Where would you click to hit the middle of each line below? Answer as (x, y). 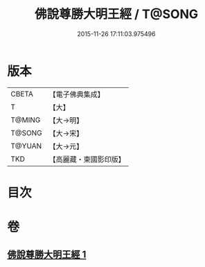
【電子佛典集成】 (77, 94)
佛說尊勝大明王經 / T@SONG (116, 14)
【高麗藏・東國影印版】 (87, 159)
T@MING (26, 120)
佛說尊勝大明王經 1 (47, 255)
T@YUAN (26, 146)
